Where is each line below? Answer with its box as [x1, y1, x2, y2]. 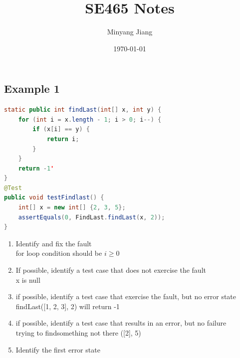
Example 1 [4, 81, 60, 96]
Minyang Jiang [107, 26, 153, 37]
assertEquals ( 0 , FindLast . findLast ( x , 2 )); [18, 213, 165, 221]
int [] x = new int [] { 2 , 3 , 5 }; [18, 204, 126, 211]
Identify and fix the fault [15, 238, 92, 248]
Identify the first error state [15, 344, 100, 355]
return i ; [46, 135, 79, 143]
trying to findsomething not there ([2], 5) [15, 328, 141, 338]
